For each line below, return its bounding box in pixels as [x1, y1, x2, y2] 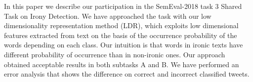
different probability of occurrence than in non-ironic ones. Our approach [4, 49, 225, 59]
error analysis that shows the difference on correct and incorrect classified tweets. [4, 69, 250, 79]
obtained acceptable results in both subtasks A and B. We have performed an [4, 59, 239, 69]
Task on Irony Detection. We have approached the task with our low [4, 10, 211, 21]
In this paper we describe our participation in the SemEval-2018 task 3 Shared [4, 1, 242, 11]
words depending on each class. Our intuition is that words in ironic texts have [4, 40, 243, 50]
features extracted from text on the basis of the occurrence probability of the [4, 30, 237, 40]
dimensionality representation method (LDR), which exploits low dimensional [4, 20, 239, 31]
